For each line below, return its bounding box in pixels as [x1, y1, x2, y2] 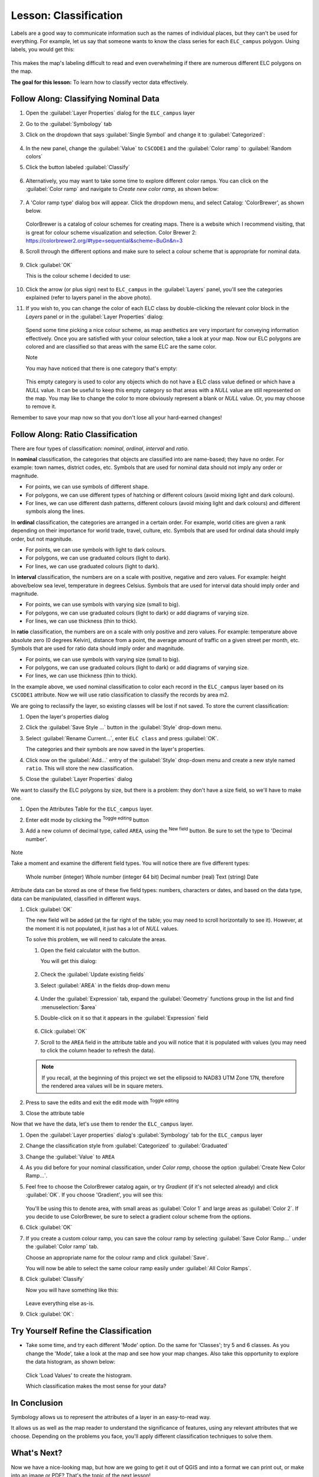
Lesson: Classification [11, 9, 123, 22]
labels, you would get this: [11, 46, 75, 53]
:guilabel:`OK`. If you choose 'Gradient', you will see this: [25, 1191, 164, 1199]
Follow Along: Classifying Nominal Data [11, 94, 159, 104]
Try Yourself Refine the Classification [11, 1326, 152, 1336]
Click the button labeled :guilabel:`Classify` [25, 164, 130, 171]
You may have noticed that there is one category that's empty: [25, 365, 178, 372]
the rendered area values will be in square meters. [41, 1082, 164, 1089]
